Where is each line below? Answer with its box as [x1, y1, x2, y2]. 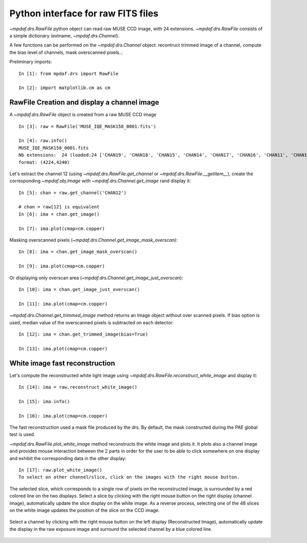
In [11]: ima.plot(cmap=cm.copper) [18, 301, 108, 307]
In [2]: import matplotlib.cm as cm [18, 85, 111, 91]
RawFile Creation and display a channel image [9, 98, 160, 107]
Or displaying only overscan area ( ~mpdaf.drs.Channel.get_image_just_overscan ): [9, 275, 184, 281]
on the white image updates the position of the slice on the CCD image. [9, 507, 160, 513]
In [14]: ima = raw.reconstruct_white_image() [18, 384, 138, 390]
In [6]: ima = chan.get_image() [18, 211, 100, 217]
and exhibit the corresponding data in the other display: [9, 455, 126, 461]
